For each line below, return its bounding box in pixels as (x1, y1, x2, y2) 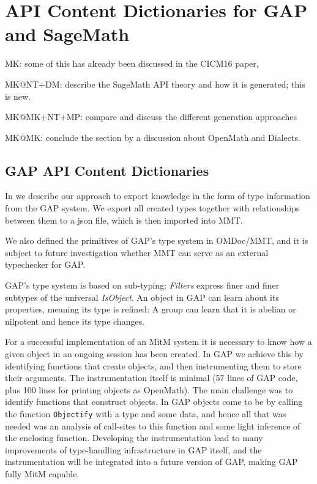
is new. (5, 89, 31, 102)
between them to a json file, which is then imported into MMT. (5, 213, 243, 226)
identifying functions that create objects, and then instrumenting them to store (5, 359, 302, 372)
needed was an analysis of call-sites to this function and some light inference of (5, 419, 300, 432)
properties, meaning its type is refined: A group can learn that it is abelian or (5, 303, 296, 316)
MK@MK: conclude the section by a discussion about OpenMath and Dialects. (5, 130, 300, 143)
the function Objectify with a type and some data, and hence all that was (5, 407, 286, 420)
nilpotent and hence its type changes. (5, 314, 145, 327)
